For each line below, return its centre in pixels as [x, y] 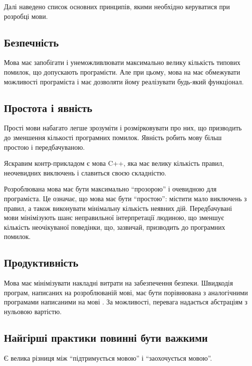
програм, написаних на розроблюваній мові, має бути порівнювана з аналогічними [126, 292]
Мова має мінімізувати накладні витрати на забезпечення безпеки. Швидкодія [118, 283]
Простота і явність [48, 107]
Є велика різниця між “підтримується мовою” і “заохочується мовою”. [108, 358]
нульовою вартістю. [33, 311]
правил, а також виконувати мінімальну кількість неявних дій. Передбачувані [118, 208]
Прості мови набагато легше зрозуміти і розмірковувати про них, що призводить [123, 128]
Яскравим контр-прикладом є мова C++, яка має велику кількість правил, [114, 163]
